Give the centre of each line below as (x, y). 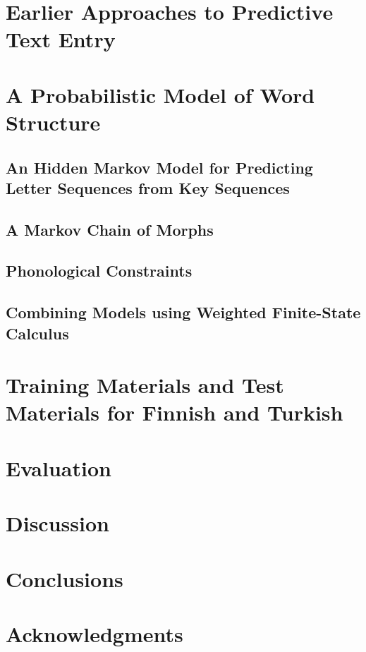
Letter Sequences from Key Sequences (148, 187)
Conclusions (65, 578)
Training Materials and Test (145, 385)
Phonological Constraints (99, 271)
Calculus (37, 333)
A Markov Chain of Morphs (110, 229)
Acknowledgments (94, 633)
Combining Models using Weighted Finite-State (183, 312)
